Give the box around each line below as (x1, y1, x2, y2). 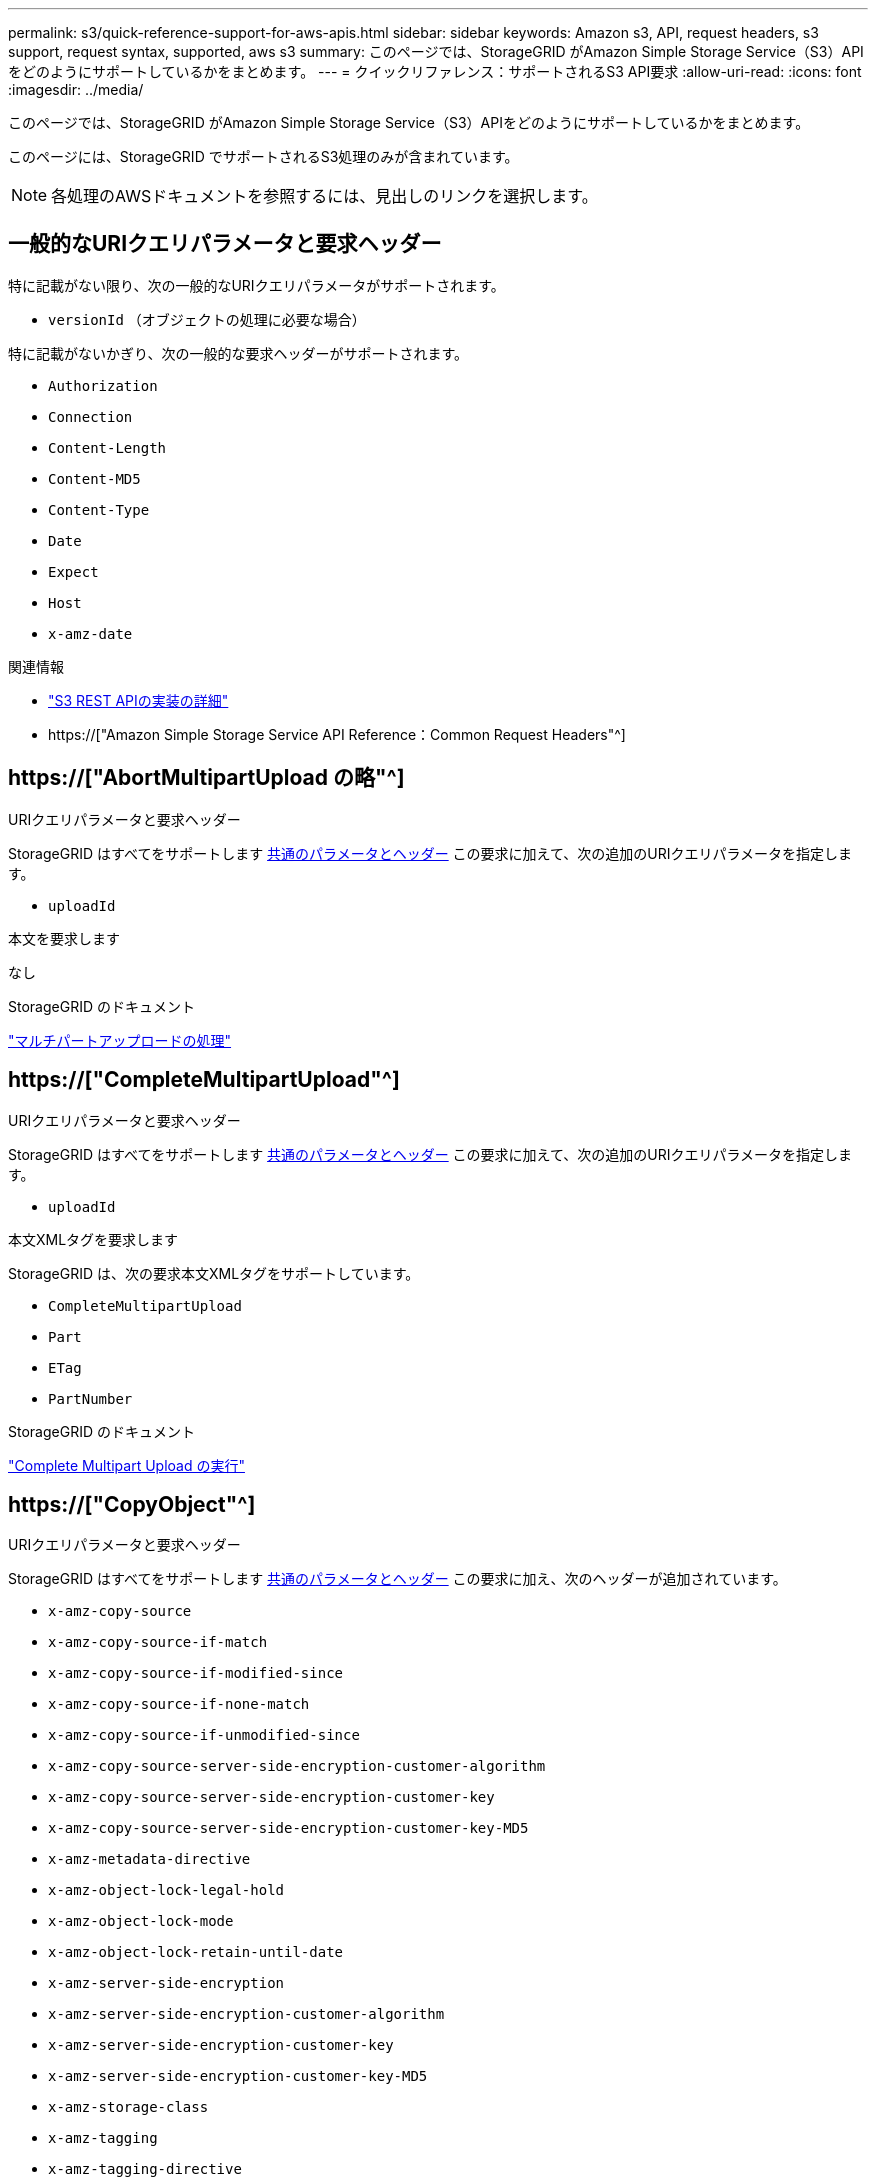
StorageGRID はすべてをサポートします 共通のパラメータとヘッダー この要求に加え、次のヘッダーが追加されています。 (8, 1570, 787, 1588)
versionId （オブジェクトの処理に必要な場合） (48, 310, 366, 328)
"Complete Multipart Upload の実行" (8, 1456, 245, 1474)
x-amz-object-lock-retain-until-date (48, 1944, 344, 1961)
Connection (48, 408, 133, 425)
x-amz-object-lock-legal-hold (48, 1882, 285, 1899)
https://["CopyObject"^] (8, 1491, 256, 1517)
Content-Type (48, 501, 150, 518)
